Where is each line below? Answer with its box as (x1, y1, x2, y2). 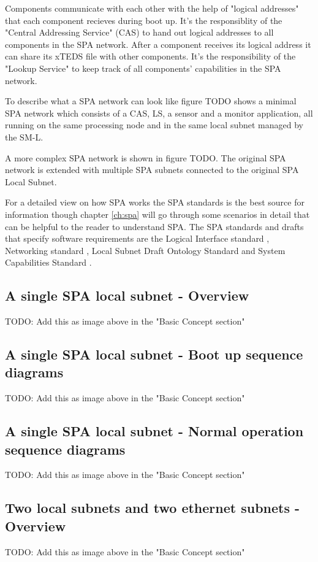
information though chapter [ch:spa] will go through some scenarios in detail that (5, 207, 310, 220)
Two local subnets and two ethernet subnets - (5, 498, 300, 517)
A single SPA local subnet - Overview (5, 286, 249, 305)
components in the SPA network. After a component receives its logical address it (5, 37, 311, 50)
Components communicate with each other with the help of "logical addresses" (5, 2, 299, 14)
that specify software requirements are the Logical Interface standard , (5, 232, 270, 245)
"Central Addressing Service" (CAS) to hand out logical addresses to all (5, 26, 274, 39)
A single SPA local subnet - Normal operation (5, 422, 304, 441)
